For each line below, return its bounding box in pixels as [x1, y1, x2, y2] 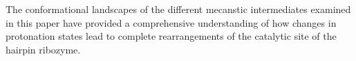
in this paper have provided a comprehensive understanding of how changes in [6, 15, 337, 29]
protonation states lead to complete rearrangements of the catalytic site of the [6, 29, 337, 43]
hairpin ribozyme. [6, 42, 81, 56]
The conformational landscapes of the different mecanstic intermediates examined [6, 2, 351, 16]
